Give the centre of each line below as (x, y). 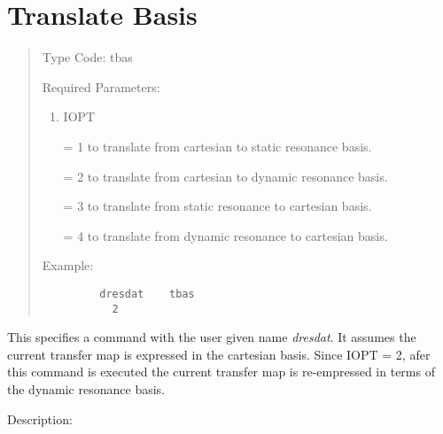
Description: (40, 418)
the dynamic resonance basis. (86, 388)
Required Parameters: (101, 86)
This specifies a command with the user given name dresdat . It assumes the (212, 337)
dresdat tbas (147, 294)
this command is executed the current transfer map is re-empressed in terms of (221, 372)
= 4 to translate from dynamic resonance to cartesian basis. (225, 235)
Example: (68, 265)
